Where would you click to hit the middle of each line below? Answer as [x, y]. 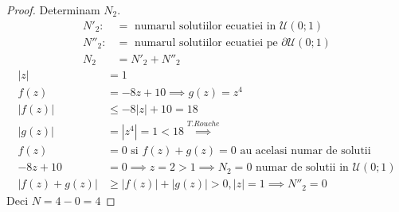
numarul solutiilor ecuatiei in [205, 26]
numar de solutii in [302, 168]
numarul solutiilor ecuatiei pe [206, 42]
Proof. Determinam [53, 10]
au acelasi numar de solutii [305, 151]
